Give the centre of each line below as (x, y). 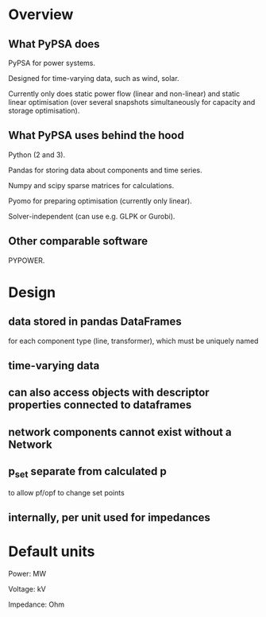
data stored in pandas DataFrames (95, 322)
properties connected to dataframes (100, 405)
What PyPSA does (54, 44)
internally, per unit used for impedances (109, 518)
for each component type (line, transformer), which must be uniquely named (133, 341)
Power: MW (27, 574)
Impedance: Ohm (37, 604)
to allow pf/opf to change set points (66, 492)
